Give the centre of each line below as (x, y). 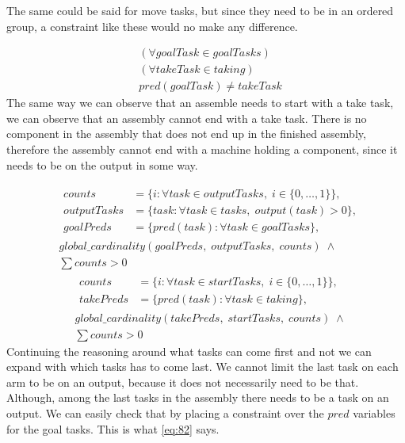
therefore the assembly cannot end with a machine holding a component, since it (202, 149)
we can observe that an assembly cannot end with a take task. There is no (187, 118)
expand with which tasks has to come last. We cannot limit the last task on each (202, 367)
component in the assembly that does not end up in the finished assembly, (186, 134)
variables (374, 412)
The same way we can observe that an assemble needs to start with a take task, (200, 103)
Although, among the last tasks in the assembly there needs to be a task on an (198, 397)
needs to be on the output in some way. (102, 164)
